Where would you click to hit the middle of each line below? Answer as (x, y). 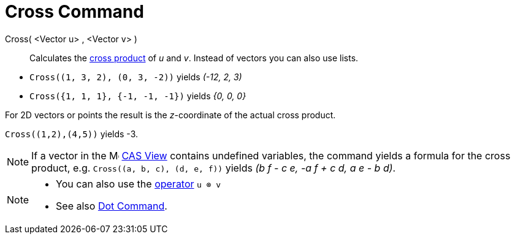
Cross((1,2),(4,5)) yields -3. (72, 134)
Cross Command (74, 12)
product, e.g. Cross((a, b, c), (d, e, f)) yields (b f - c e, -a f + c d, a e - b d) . (214, 168)
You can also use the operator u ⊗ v (139, 184)
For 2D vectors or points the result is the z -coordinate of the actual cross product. (170, 115)
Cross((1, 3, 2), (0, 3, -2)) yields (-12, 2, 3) (136, 77)
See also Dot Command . (112, 206)
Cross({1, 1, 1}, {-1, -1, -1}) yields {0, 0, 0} (138, 96)
